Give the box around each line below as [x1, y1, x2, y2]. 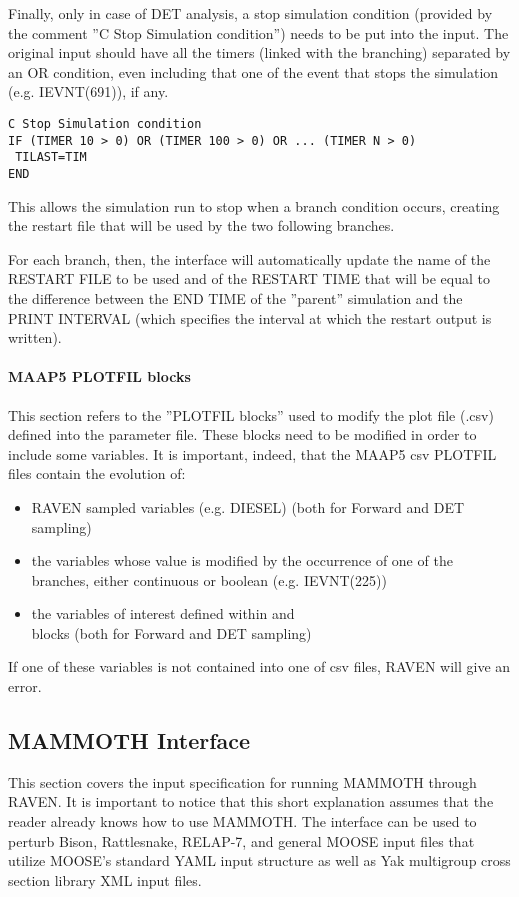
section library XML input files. [8, 869, 202, 890]
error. [8, 676, 42, 697]
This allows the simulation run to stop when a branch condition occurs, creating [8, 195, 500, 216]
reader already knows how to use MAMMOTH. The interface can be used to [8, 811, 477, 832]
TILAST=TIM [15, 150, 87, 165]
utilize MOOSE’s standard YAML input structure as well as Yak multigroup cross [8, 850, 511, 871]
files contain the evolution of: [8, 463, 186, 484]
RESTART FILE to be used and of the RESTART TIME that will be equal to [8, 268, 490, 289]
